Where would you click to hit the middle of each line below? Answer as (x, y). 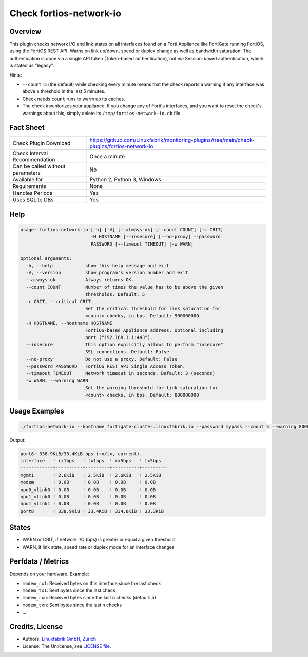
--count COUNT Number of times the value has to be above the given (124, 287)
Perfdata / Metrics (39, 562)
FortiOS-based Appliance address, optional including (154, 330)
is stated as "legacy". (32, 65)
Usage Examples (37, 411)
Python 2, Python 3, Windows (126, 180)
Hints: (16, 75)
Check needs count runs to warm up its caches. (74, 99)
